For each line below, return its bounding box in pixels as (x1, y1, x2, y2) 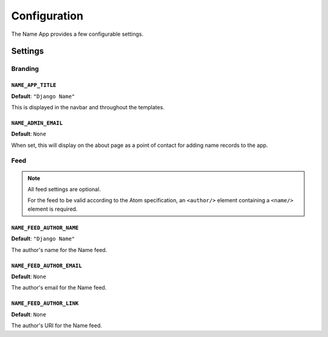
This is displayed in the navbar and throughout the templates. (11, 103, 165, 111)
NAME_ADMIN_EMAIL (11, 119, 63, 126)
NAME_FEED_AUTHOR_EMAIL (11, 262, 82, 269)
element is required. (27, 205, 78, 213)
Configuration (11, 9, 84, 22)
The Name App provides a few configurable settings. (11, 30, 144, 38)
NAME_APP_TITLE (11, 82, 57, 89)
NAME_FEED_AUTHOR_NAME (11, 224, 79, 231)
